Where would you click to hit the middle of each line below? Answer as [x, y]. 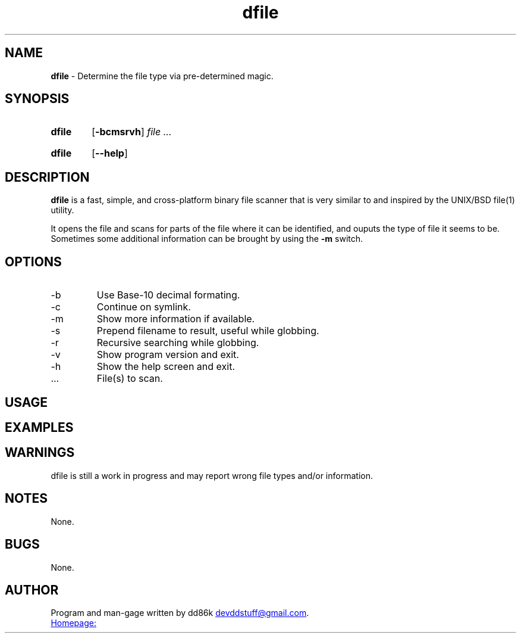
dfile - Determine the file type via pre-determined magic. [162, 76]
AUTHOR [32, 590]
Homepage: [73, 623]
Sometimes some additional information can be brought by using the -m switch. [207, 239]
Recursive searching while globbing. [178, 343]
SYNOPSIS [37, 99]
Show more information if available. [176, 319]
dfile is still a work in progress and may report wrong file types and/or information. [212, 475]
